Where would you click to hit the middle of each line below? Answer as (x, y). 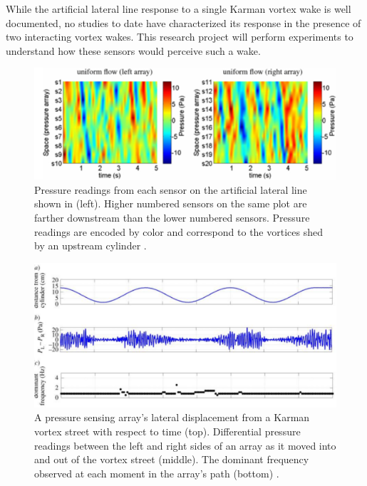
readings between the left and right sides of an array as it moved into (185, 445)
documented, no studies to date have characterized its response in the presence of (183, 22)
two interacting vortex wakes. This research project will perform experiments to (180, 37)
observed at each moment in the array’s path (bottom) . (157, 473)
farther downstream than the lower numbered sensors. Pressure (172, 218)
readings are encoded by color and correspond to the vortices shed (179, 231)
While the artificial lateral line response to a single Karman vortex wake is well (179, 9)
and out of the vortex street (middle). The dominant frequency (172, 459)
